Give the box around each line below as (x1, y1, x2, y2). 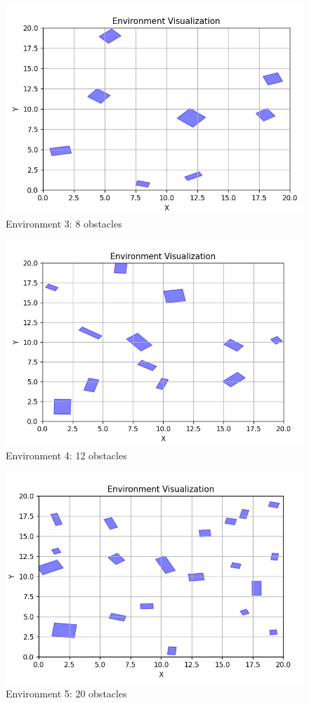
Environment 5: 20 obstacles (6, 686, 127, 701)
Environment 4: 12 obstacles (6, 447, 127, 462)
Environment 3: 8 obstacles (6, 216, 122, 231)
